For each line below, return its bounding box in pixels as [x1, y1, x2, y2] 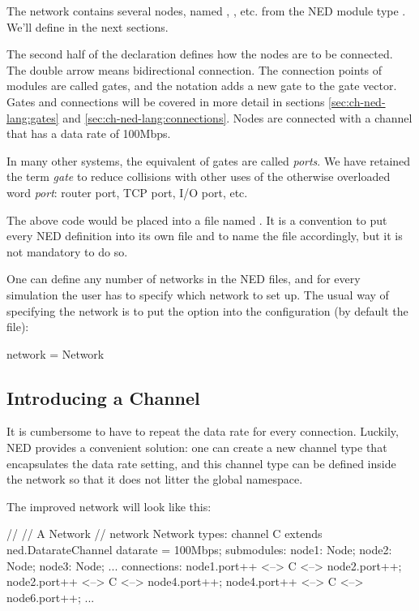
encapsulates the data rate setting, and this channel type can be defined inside [6, 454, 396, 471]
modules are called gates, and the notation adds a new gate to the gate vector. [6, 77, 397, 94]
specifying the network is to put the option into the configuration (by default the [6, 302, 408, 319]
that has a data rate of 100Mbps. [6, 125, 171, 142]
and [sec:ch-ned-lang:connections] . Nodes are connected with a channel [62, 109, 413, 126]
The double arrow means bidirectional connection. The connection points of [6, 61, 383, 78]
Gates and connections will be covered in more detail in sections [6, 93, 325, 110]
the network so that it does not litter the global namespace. [6, 471, 303, 488]
